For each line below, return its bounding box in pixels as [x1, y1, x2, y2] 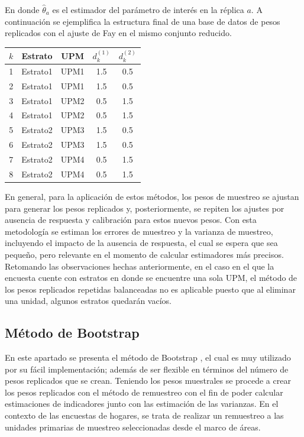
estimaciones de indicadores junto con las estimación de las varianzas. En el [5, 397, 279, 410]
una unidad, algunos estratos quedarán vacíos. [5, 294, 172, 307]
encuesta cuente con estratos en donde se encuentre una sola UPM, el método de [5, 271, 297, 284]
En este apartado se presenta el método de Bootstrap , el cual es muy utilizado [5, 351, 291, 364]
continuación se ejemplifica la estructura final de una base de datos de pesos [5, 15, 280, 27]
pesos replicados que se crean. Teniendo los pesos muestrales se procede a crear [5, 374, 291, 387]
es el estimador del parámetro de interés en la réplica [52, 4, 244, 15]
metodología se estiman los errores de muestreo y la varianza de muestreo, [5, 225, 273, 237]
